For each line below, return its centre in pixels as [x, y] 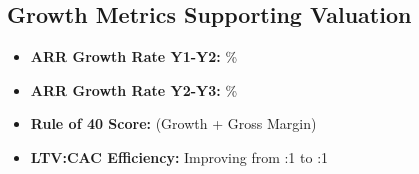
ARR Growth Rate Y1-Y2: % [134, 56]
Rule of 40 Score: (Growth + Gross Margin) [173, 123]
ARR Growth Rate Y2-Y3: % [134, 89]
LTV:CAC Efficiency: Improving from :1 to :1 [179, 156]
